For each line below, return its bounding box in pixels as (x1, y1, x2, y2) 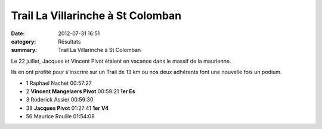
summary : (11, 47, 38, 54)
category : (11, 38, 36, 45)
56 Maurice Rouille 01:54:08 (26, 113, 95, 120)
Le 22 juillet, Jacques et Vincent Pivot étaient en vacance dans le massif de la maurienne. (11, 57, 231, 64)
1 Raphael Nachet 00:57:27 (26, 79, 92, 87)
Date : (11, 30, 25, 37)
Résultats (58, 38, 81, 45)
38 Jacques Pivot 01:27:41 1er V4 (26, 105, 109, 112)
